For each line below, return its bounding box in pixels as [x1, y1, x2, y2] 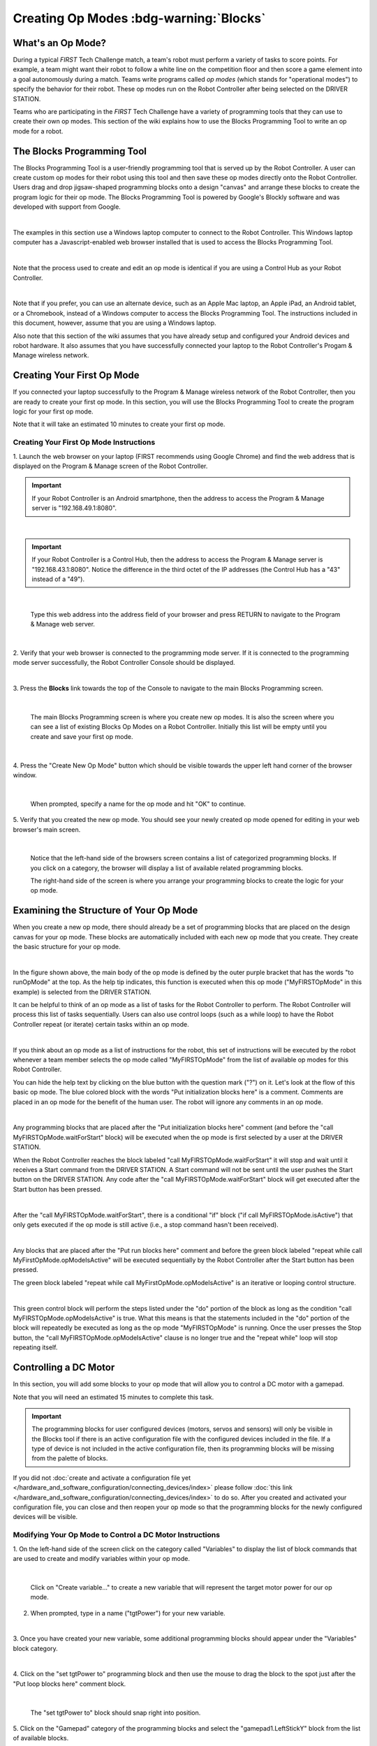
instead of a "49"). [31, 575, 85, 583]
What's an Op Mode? [13, 37, 107, 49]
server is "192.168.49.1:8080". [31, 504, 117, 513]
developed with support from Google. [13, 203, 121, 211]
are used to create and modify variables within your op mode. [13, 1554, 190, 1562]
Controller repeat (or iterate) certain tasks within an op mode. [13, 1020, 190, 1028]
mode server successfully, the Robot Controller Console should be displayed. [13, 659, 235, 667]
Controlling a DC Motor [13, 1362, 115, 1374]
